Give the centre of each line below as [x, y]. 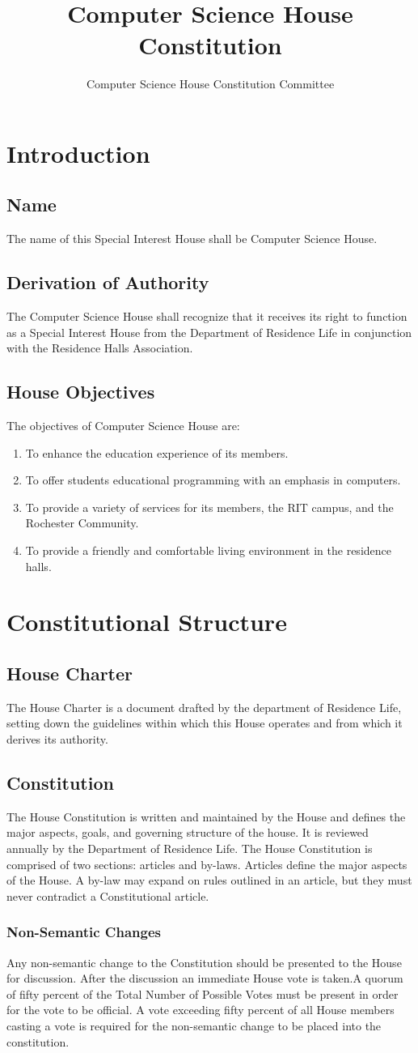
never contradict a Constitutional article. [108, 895]
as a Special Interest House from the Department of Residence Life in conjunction [209, 332]
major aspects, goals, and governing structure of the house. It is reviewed [188, 832]
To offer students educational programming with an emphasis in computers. [213, 480]
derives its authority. [57, 739]
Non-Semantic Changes [84, 932]
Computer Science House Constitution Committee [210, 84]
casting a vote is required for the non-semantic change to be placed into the [194, 1025]
